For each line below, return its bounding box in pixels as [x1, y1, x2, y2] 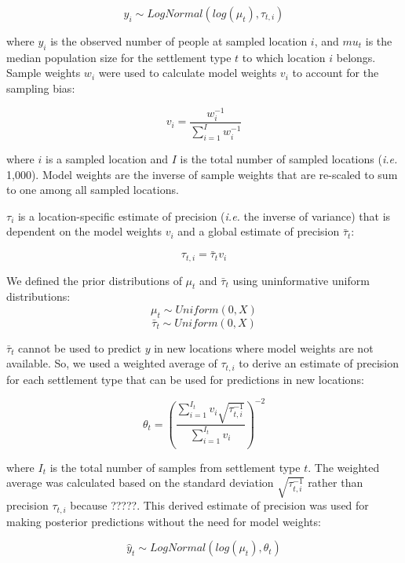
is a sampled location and [45, 150, 169, 166]
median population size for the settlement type [6, 49, 232, 65]
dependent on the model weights [6, 223, 162, 239]
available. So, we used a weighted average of [6, 355, 217, 371]
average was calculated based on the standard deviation [6, 474, 274, 491]
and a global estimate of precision [177, 223, 340, 239]
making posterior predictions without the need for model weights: [6, 513, 321, 529]
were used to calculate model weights [98, 64, 277, 81]
